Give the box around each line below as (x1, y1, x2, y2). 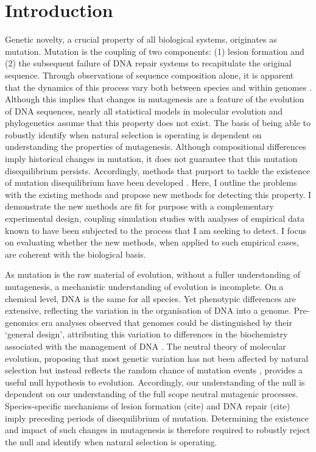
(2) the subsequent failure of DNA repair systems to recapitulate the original (5, 57, 292, 69)
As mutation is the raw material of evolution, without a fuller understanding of (5, 268, 300, 281)
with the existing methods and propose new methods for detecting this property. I (5, 188, 312, 200)
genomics (5, 316, 39, 328)
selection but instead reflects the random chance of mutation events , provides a (5, 364, 303, 376)
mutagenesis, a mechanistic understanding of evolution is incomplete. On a (5, 280, 284, 292)
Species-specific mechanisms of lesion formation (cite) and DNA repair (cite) (5, 399, 290, 412)
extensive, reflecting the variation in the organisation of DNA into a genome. (5, 304, 291, 317)
